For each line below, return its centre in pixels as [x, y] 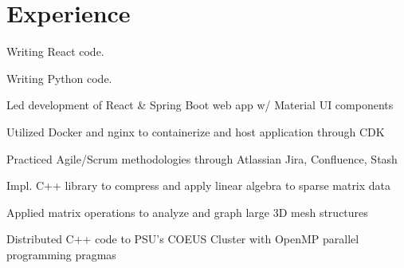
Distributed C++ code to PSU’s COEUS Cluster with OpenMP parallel [183, 239]
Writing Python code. [59, 78]
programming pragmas [61, 254]
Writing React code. [55, 51]
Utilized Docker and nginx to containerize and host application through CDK [196, 131]
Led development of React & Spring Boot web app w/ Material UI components [200, 105]
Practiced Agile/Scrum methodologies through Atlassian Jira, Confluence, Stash [202, 158]
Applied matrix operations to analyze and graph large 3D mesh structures [187, 212]
